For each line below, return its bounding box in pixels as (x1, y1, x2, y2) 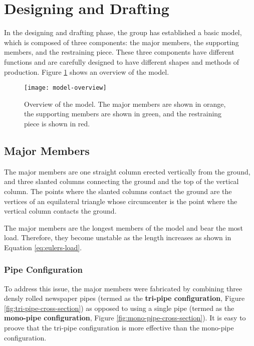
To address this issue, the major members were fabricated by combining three (4, 283, 242, 293)
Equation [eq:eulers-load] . (4, 242, 82, 252)
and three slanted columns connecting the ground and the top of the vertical (4, 176, 239, 187)
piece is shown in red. (24, 118, 90, 128)
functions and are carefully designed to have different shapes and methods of (4, 56, 239, 67)
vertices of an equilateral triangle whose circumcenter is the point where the (4, 196, 237, 206)
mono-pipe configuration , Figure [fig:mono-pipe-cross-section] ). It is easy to (4, 312, 246, 323)
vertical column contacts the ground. (4, 206, 117, 216)
